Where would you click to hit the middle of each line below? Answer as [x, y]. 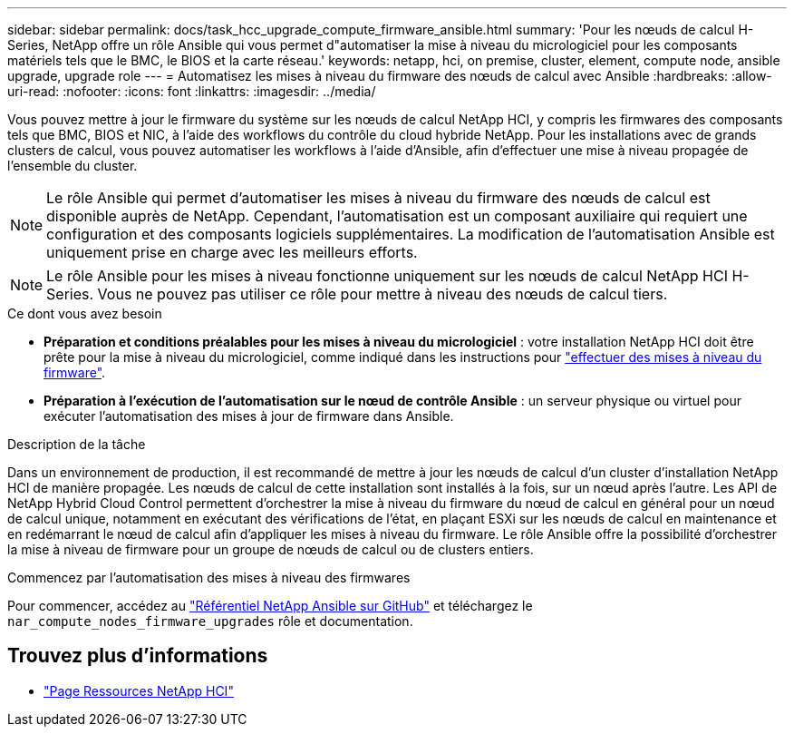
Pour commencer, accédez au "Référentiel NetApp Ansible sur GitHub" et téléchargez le [270, 606]
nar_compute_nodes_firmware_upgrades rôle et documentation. [210, 621]
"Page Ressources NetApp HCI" [139, 690]
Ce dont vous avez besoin [85, 313]
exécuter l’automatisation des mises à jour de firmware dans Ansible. [249, 416]
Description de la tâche [77, 444]
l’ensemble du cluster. [73, 166]
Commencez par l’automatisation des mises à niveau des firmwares [209, 577]
